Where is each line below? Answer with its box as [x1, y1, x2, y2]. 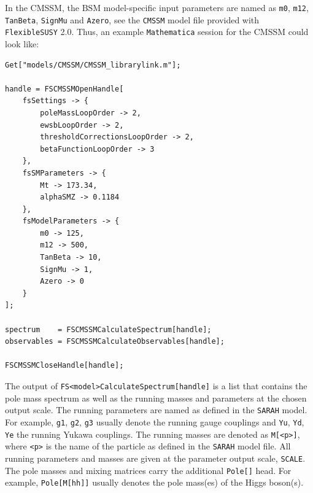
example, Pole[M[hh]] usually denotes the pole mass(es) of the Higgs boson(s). [5, 476, 304, 489]
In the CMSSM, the [5, 1, 79, 14]
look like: [5, 37, 39, 50]
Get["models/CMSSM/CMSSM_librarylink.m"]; [5, 60, 181, 69]
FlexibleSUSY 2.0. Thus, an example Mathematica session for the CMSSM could [5, 25, 309, 38]
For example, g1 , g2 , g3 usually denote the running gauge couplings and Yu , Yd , [5, 415, 304, 428]
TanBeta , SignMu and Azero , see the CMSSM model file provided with [5, 13, 260, 26]
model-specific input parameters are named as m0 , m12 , [103, 1, 309, 14]
